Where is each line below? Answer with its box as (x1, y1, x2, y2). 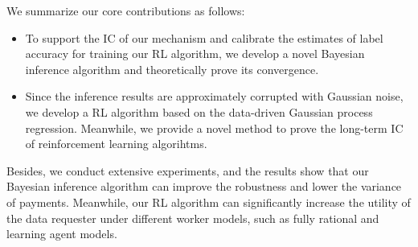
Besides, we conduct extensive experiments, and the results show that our (6, 162, 369, 179)
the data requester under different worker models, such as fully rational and (6, 209, 379, 226)
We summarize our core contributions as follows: (6, 2, 245, 19)
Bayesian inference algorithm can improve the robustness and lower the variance (6, 178, 402, 195)
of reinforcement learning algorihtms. (25, 135, 207, 152)
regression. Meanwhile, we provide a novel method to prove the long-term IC (25, 119, 404, 136)
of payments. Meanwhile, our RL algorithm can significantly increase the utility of (6, 193, 411, 210)
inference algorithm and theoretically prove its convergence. (25, 60, 319, 77)
